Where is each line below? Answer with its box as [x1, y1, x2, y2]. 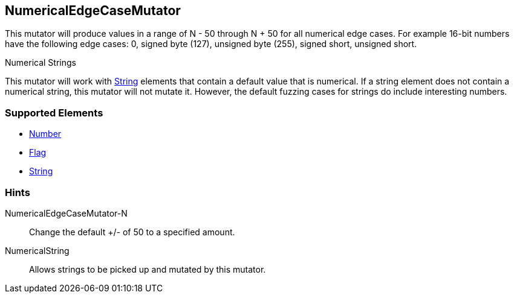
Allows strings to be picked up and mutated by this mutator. [29, 264, 266, 274]
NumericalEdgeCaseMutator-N [5, 208, 128, 218]
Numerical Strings [5, 57, 76, 68]
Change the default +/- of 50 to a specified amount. [29, 226, 235, 237]
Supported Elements [5, 106, 103, 119]
